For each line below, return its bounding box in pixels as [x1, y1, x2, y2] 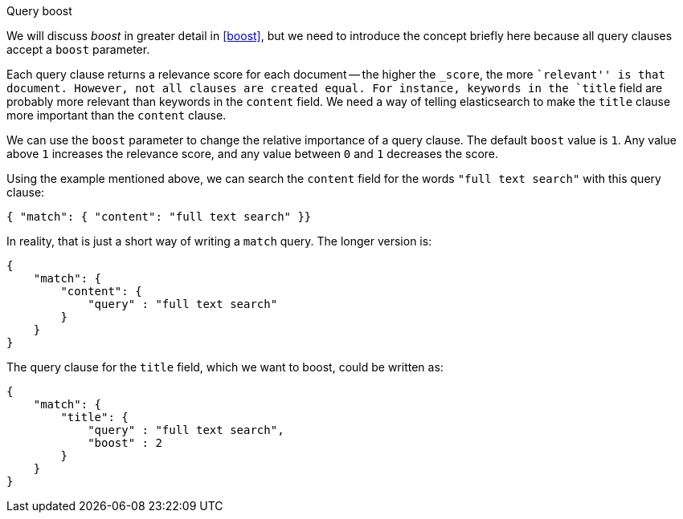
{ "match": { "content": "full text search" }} [6, 210, 312, 223]
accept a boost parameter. [6, 43, 150, 56]
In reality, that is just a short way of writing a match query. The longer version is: [6, 234, 432, 248]
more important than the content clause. [6, 108, 227, 122]
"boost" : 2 [88, 436, 162, 449]
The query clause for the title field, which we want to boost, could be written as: [6, 360, 444, 374]
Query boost [6, 4, 72, 18]
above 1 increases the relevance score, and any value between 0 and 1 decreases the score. [6, 147, 499, 160]
